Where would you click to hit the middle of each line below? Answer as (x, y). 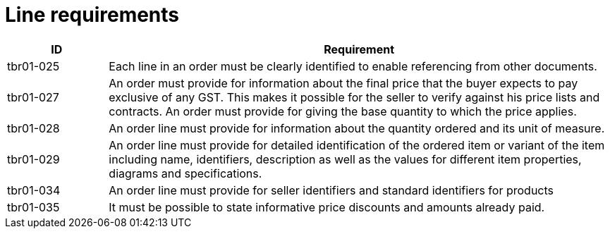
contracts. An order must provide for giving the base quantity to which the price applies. (343, 111)
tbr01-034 (34, 190)
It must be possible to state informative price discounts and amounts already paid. (327, 207)
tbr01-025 (33, 66)
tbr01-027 (33, 97)
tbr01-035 (33, 207)
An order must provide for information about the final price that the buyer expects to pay (343, 83)
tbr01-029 (33, 159)
